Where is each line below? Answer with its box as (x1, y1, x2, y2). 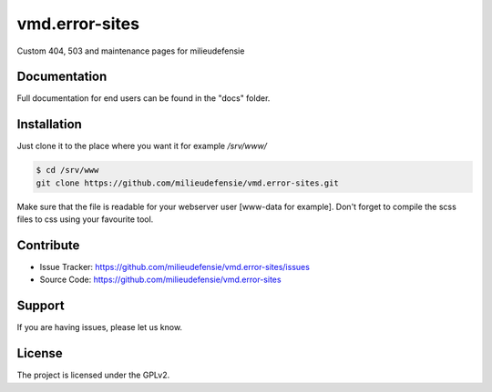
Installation (16, 116, 82, 132)
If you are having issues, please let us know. (16, 322, 182, 333)
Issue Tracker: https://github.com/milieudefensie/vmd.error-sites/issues (39, 262, 310, 273)
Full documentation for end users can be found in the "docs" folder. (16, 93, 271, 104)
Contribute (16, 237, 80, 253)
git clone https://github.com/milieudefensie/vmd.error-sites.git (36, 177, 339, 188)
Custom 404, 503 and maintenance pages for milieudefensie (16, 45, 245, 56)
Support (16, 298, 65, 314)
